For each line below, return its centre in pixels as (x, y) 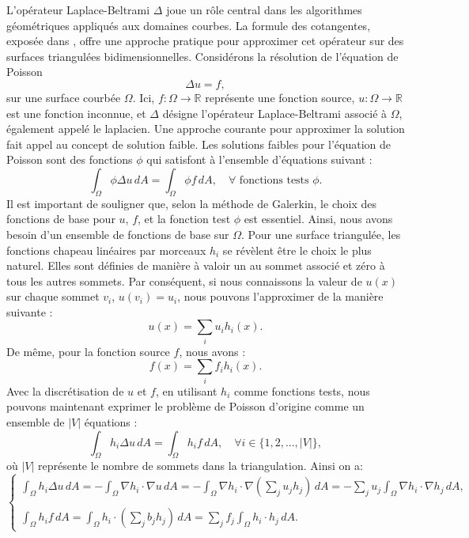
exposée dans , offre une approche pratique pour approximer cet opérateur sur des (205, 41)
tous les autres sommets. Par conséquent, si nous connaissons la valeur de (184, 280)
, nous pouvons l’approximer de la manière (280, 296)
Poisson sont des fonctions (70, 159)
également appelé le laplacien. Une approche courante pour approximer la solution (206, 129)
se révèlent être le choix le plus (297, 250)
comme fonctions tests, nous (302, 390)
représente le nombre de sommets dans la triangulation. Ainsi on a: (200, 466)
